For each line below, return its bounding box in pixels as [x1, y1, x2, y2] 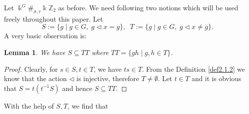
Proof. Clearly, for [4, 63, 58, 74]
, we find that [67, 100, 108, 111]
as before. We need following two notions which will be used [58, 2, 239, 12]
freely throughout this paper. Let [4, 13, 103, 24]
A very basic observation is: [4, 30, 87, 41]
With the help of [4, 100, 54, 111]
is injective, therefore [76, 73, 139, 84]
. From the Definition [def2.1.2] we [142, 63, 245, 74]
